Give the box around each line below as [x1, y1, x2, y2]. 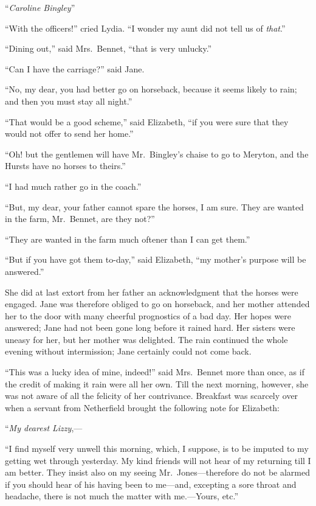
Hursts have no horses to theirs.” [5, 159, 126, 172]
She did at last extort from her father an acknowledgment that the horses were [5, 285, 298, 298]
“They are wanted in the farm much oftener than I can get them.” [5, 232, 250, 245]
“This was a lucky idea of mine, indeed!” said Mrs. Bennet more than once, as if [5, 366, 304, 378]
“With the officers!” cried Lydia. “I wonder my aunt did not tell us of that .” [5, 21, 286, 34]
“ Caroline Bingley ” [5, 1, 75, 13]
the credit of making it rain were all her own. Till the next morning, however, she [5, 377, 309, 390]
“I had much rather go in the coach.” [5, 179, 142, 192]
